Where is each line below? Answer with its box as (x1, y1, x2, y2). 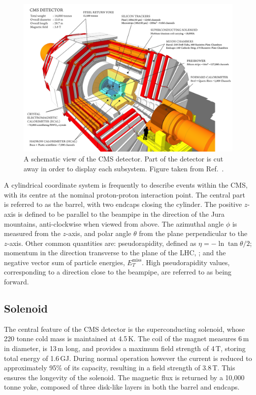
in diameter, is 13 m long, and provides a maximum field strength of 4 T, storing (4, 343, 246, 354)
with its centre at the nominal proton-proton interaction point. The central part (4, 189, 245, 199)
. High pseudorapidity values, (142, 257, 230, 267)
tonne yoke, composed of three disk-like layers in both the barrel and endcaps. (4, 382, 240, 392)
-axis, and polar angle (66, 228, 131, 238)
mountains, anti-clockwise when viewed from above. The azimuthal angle (4, 218, 224, 229)
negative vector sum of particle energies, (4, 257, 125, 267)
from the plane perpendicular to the (139, 228, 248, 238)
